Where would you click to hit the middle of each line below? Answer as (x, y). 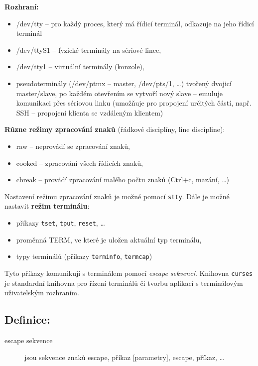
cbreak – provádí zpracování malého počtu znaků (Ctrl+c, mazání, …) (123, 180)
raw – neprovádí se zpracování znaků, (73, 146)
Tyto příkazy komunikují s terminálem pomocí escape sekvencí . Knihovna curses (129, 273)
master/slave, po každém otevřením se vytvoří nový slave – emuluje (119, 93)
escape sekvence (29, 340)
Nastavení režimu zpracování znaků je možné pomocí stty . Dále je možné (117, 196)
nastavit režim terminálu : (47, 206)
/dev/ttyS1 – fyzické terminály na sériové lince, (89, 50)
